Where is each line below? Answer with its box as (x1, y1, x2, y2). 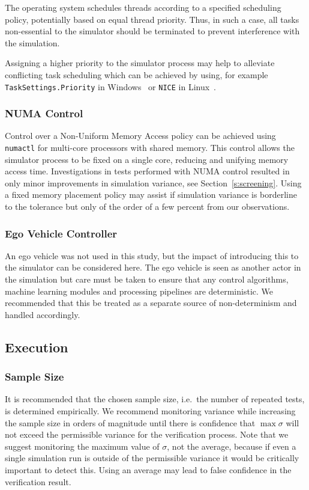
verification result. (5, 475, 71, 488)
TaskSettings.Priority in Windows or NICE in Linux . (5, 80, 217, 93)
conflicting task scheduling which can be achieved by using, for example (5, 68, 268, 81)
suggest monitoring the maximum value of (5, 439, 160, 452)
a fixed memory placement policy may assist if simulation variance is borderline (5, 188, 298, 201)
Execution (5, 337, 68, 356)
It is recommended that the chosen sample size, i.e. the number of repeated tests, (5, 393, 305, 405)
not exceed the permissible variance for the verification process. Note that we (5, 428, 289, 441)
